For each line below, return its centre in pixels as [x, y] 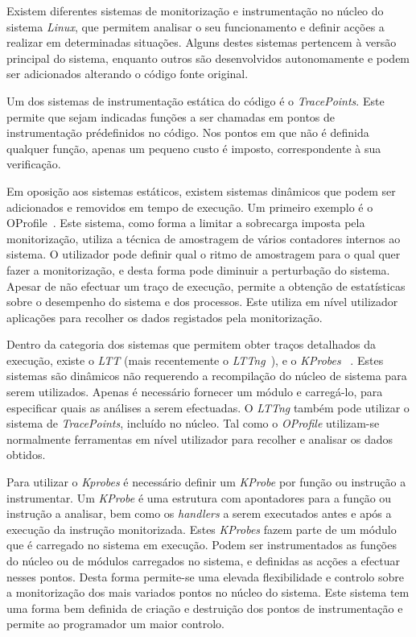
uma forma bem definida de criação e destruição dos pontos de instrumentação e [205, 608]
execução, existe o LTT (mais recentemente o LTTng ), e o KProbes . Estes [195, 360]
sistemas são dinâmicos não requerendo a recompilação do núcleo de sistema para [207, 376]
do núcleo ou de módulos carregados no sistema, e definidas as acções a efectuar [204, 560]
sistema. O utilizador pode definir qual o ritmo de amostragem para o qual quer [204, 254]
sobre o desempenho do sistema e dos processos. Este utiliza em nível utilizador [202, 302]
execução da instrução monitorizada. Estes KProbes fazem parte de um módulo [202, 529]
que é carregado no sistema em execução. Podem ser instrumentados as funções [202, 545]
